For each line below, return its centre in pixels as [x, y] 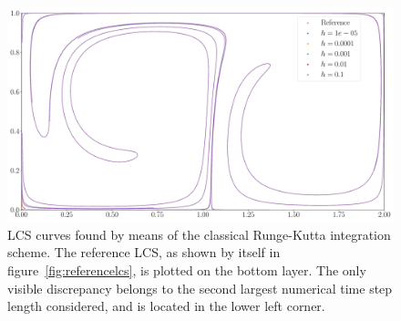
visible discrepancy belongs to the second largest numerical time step [200, 288]
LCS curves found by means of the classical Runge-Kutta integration [199, 234]
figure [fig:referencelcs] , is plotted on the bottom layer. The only [187, 269]
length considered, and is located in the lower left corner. [166, 306]
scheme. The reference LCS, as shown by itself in [144, 252]
